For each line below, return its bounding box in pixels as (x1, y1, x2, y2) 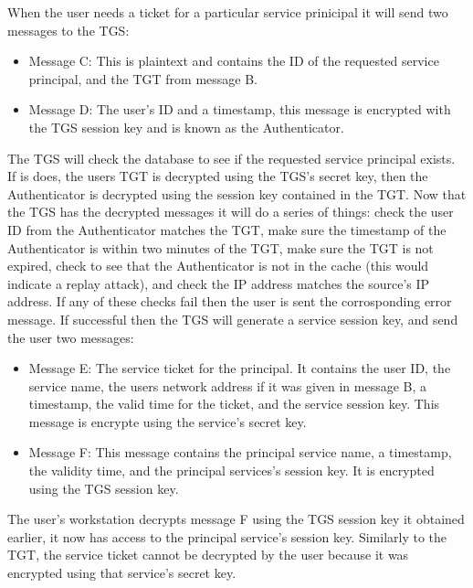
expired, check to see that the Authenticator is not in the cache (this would (7, 256, 429, 275)
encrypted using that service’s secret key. (7, 563, 236, 583)
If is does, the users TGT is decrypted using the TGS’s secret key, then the (7, 166, 428, 186)
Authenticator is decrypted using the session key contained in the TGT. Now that (7, 184, 467, 203)
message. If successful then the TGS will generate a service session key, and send (7, 309, 458, 328)
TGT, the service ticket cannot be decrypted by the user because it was (7, 545, 409, 564)
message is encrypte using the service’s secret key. (28, 412, 307, 431)
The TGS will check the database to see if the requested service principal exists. (7, 148, 456, 167)
